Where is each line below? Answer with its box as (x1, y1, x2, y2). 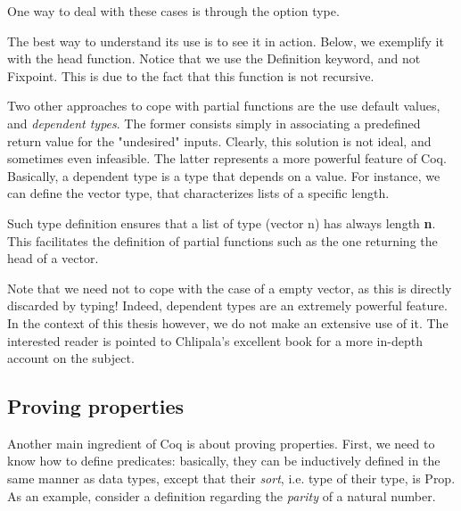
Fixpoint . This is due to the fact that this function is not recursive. (7, 66, 375, 85)
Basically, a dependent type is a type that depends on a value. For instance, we (7, 166, 440, 185)
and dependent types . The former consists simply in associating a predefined (7, 113, 421, 132)
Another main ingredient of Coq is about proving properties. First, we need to (7, 433, 435, 452)
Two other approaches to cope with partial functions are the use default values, (7, 96, 440, 115)
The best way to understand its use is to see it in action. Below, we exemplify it (7, 31, 444, 50)
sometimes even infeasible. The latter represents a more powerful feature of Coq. (7, 149, 447, 168)
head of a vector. (7, 249, 99, 268)
